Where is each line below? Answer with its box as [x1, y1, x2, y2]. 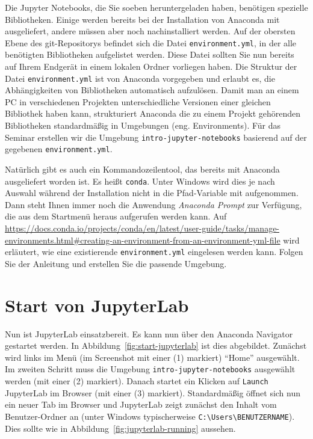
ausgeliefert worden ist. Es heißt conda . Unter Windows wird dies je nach [5, 174, 275, 187]
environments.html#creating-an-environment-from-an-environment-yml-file [5, 233, 280, 246]
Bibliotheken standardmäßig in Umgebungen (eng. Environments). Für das [5, 119, 281, 132]
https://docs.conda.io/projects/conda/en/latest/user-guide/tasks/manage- [5, 222, 280, 234]
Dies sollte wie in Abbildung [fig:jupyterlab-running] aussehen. [5, 422, 236, 434]
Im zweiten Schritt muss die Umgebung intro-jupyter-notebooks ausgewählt [5, 363, 296, 375]
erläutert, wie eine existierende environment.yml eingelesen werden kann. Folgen [5, 245, 303, 258]
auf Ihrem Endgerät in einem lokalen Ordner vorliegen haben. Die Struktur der [5, 60, 297, 73]
